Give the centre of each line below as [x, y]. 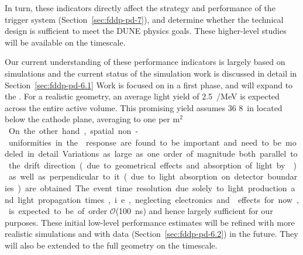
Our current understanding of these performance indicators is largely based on [145, 62]
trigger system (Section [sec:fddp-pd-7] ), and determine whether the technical [144, 19]
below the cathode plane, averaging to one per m [92, 119]
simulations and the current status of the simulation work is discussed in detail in [151, 73]
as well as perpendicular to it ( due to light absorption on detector [136, 176]
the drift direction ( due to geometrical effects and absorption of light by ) [152, 165]
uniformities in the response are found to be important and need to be [145, 142]
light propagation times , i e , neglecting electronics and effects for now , [158, 199]
